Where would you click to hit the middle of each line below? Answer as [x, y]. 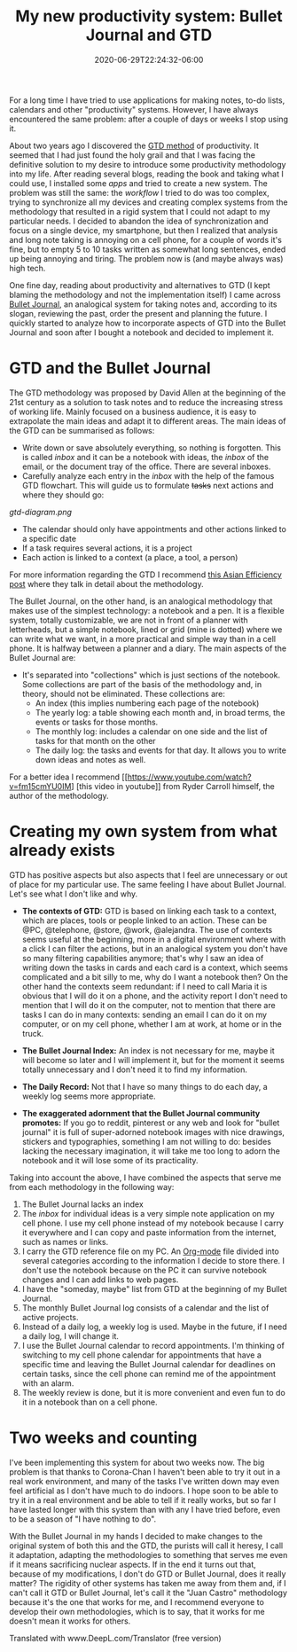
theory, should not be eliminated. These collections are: [124, 693]
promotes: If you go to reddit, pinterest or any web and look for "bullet [151, 1123]
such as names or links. [65, 1241]
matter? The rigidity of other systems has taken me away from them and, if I [148, 1583]
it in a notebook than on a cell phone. [90, 1402]
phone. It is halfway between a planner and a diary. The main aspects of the [148, 648]
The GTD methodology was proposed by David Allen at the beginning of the [148, 393]
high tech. [27, 268]
